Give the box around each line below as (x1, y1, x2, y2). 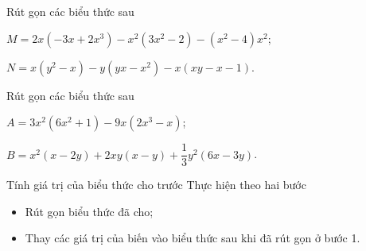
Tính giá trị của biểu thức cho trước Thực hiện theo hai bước (6, 176, 306, 193)
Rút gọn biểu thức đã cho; (25, 203, 154, 219)
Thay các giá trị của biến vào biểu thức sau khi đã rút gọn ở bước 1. (25, 230, 360, 246)
